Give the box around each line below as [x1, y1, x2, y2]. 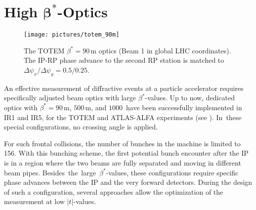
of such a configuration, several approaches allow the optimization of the [4, 186, 223, 197]
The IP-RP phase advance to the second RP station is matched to [24, 55, 224, 65]
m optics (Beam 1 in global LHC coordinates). [90, 45, 231, 55]
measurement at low [4, 196, 65, 207]
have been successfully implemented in [126, 102, 242, 112]
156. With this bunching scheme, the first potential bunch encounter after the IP [4, 148, 249, 158]
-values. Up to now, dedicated [145, 92, 235, 103]
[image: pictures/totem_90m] [24, 31, 120, 39]
